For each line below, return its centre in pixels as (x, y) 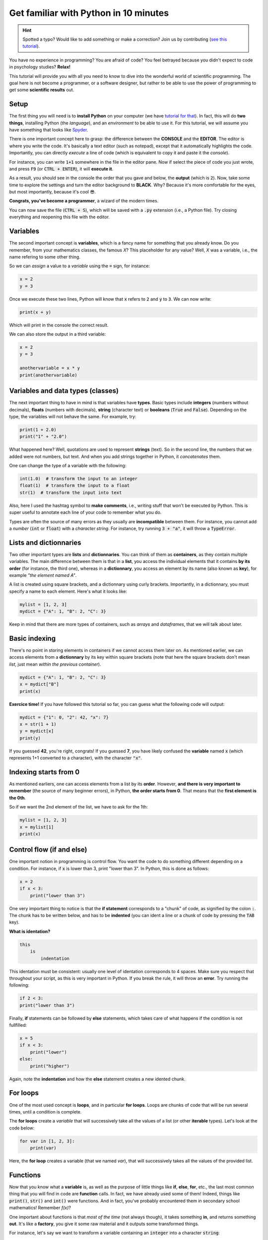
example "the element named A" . (43, 575)
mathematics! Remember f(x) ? (40, 1208)
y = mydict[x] (37, 731)
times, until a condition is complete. (45, 1112)
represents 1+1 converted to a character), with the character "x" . (76, 758)
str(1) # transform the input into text (71, 493)
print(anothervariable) (49, 375)
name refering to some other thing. (45, 257)
